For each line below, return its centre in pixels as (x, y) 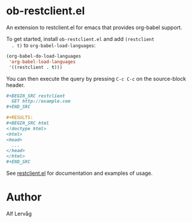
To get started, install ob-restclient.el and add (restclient (80, 39)
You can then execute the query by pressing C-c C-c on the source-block (96, 78)
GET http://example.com (41, 101)
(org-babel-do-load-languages (44, 56)
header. (16, 85)
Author (24, 197)
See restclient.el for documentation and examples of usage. (80, 173)
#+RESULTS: (20, 118)
